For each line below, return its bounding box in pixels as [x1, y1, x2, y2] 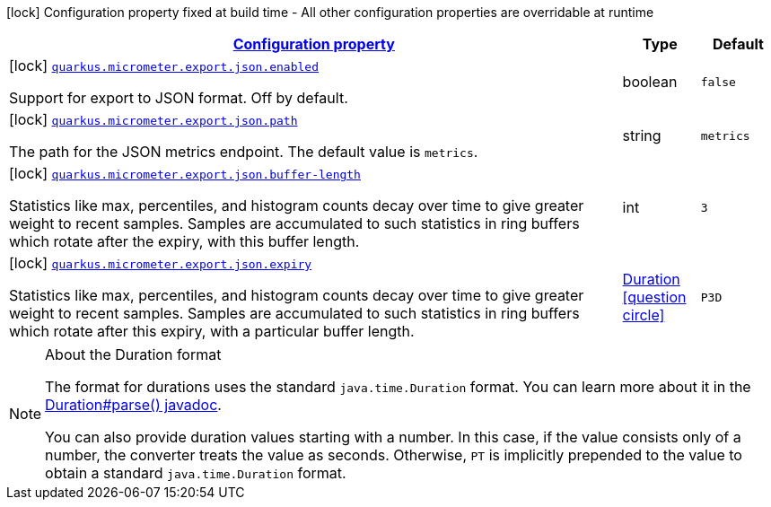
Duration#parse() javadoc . [45, 396, 222, 414]
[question [622, 288, 687, 306]
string [622, 127, 661, 144]
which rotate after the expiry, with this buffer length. [9, 232, 360, 250]
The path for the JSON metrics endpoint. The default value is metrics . [9, 143, 478, 161]
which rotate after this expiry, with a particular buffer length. [9, 322, 415, 340]
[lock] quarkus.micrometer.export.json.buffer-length [9, 164, 361, 182]
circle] [622, 306, 665, 324]
